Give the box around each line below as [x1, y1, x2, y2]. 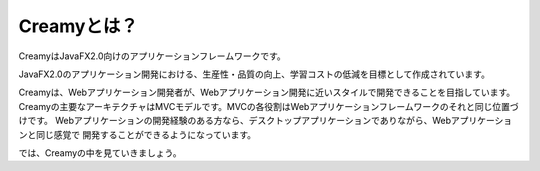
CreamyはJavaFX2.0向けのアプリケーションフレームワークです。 [18, 50, 287, 62]
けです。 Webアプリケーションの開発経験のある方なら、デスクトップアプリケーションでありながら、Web [18, 115, 452, 127]
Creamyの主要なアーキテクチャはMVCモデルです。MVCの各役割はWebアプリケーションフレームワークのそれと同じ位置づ [18, 100, 519, 112]
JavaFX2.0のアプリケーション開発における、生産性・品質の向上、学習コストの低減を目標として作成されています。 [18, 68, 490, 80]
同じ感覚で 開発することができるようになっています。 [35, 128, 257, 140]
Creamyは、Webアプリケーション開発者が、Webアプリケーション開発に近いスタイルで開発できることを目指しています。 [18, 86, 516, 99]
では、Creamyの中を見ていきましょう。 [18, 146, 182, 159]
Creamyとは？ [18, 15, 139, 37]
